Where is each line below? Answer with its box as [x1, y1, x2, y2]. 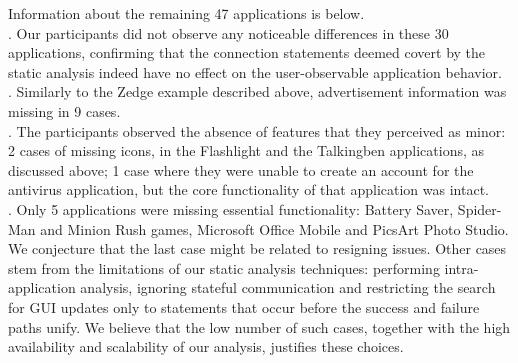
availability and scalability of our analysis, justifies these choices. [8, 336, 404, 357]
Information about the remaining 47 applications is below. [8, 3, 365, 23]
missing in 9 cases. [8, 100, 121, 121]
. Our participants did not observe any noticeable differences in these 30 [8, 22, 449, 43]
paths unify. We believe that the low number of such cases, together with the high [8, 316, 511, 337]
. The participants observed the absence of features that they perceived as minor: [8, 120, 506, 141]
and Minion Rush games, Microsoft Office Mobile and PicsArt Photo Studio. [40, 218, 509, 239]
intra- [444, 257, 479, 278]
